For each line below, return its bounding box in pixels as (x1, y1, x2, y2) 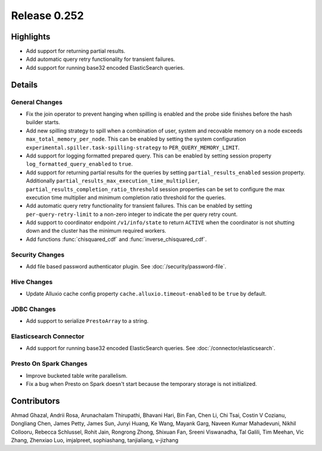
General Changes (11, 98, 63, 106)
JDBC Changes (11, 305, 56, 313)
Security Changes (11, 251, 65, 259)
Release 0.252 (11, 9, 84, 22)
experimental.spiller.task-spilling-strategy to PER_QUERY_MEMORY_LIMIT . (26, 144, 240, 151)
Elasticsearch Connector (11, 332, 85, 341)
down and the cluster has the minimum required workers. (26, 227, 166, 234)
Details (11, 79, 38, 89)
